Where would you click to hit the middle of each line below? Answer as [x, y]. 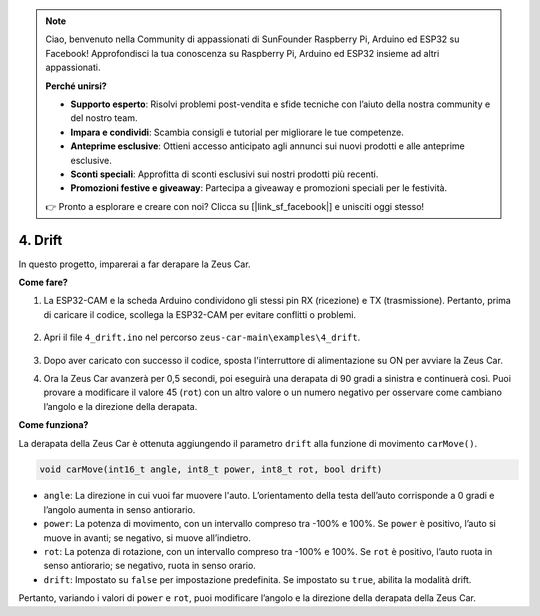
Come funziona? [53, 425]
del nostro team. [104, 118]
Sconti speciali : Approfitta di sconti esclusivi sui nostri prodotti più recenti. [224, 174]
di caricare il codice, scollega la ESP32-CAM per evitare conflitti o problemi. [200, 314]
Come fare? [43, 282]
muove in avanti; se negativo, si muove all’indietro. [147, 537]
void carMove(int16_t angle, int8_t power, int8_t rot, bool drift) [211, 469]
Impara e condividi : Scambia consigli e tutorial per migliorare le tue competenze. [237, 132]
